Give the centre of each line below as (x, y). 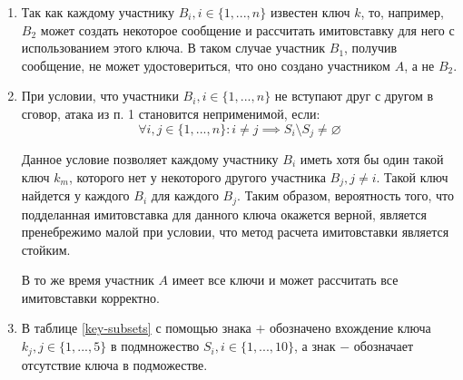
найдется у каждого (75, 195)
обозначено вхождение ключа (350, 328)
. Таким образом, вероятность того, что (345, 195)
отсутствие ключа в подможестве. (114, 364)
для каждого (185, 195)
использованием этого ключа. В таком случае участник (173, 48)
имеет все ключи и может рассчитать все (285, 280)
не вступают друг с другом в (354, 96)
